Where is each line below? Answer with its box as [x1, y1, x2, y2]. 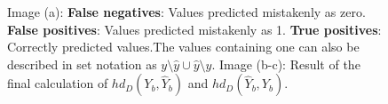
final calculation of [7, 74, 108, 92]
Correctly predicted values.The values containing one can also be [7, 37, 360, 56]
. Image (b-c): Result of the [211, 54, 360, 73]
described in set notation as [7, 54, 157, 73]
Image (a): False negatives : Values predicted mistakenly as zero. [7, 3, 366, 20]
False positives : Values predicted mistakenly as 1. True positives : [7, 20, 382, 38]
